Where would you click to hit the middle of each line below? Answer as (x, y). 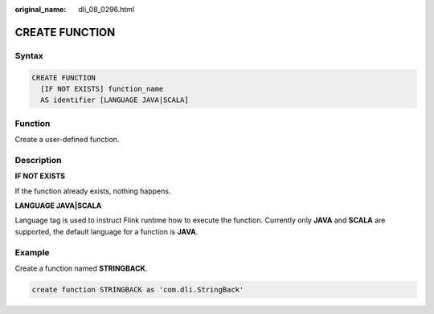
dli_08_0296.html (106, 9)
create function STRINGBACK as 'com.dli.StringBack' (138, 290)
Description (38, 160)
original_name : (41, 9)
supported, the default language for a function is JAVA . (106, 231)
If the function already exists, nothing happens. (93, 191)
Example (32, 252)
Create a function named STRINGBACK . (81, 268)
